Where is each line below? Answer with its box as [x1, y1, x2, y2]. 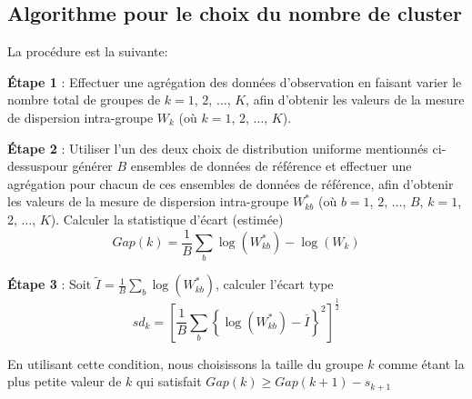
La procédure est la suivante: [7, 42, 168, 61]
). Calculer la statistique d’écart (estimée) [50, 209, 284, 228]
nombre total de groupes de [7, 90, 161, 109]
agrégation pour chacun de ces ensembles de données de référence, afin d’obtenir [7, 174, 454, 193]
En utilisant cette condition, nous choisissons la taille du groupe [7, 354, 364, 373]
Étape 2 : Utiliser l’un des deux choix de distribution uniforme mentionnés [7, 138, 428, 157]
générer [72, 156, 113, 175]
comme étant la [378, 354, 465, 373]
